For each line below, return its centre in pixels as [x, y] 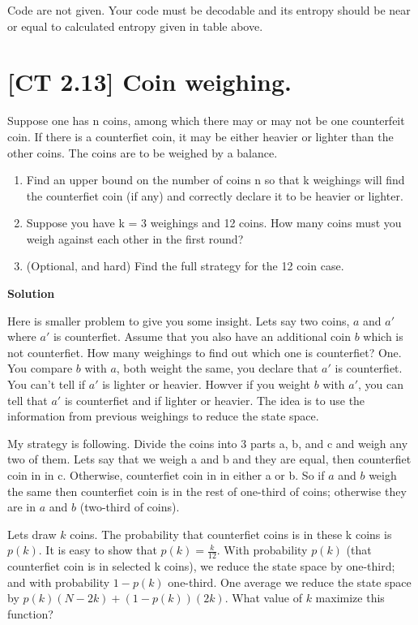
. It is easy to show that [98, 550]
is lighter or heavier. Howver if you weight [207, 384]
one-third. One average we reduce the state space [290, 582]
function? [30, 613]
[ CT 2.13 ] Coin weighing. [150, 82]
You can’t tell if [47, 384]
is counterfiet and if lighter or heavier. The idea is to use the [215, 400]
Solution [31, 293]
